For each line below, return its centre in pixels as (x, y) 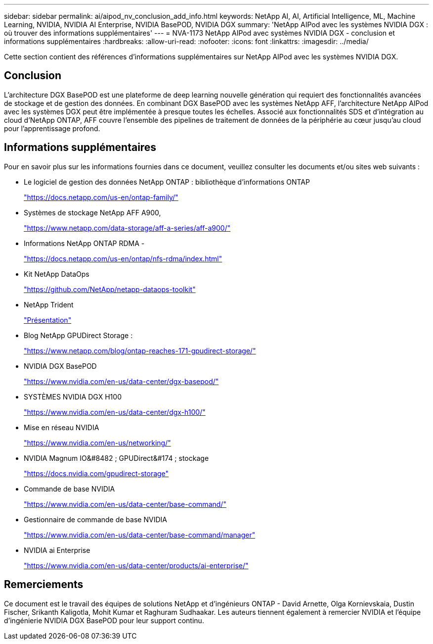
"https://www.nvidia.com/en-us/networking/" (97, 443)
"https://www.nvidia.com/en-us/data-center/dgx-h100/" (115, 412)
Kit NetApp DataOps (57, 274)
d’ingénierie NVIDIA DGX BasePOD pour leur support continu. (104, 620)
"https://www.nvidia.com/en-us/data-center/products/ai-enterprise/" (136, 565)
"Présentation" (48, 320)
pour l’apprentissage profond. (52, 128)
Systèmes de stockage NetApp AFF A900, (92, 212)
